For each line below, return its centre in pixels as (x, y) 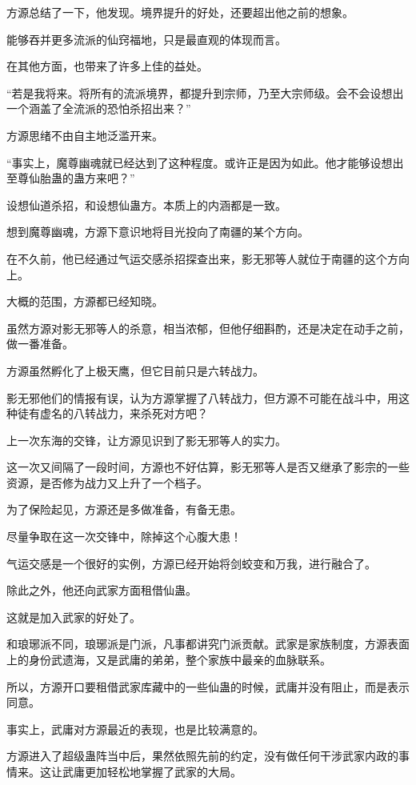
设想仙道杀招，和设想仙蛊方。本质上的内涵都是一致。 (146, 204)
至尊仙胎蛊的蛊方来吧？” (71, 178)
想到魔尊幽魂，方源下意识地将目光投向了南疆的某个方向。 (158, 232)
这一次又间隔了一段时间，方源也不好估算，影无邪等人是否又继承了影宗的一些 (208, 467)
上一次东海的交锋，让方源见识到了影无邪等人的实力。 (146, 440)
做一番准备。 (40, 344)
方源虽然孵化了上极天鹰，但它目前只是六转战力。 (135, 370)
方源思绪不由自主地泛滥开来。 (85, 135)
